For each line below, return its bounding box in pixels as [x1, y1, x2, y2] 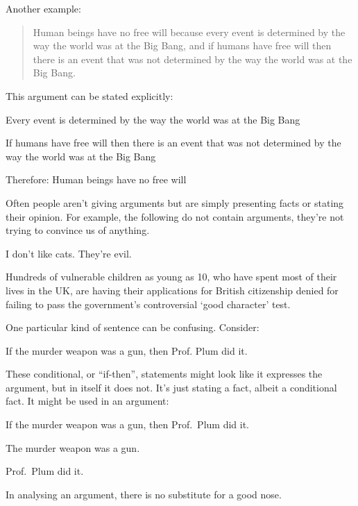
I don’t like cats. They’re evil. [6, 246, 132, 260]
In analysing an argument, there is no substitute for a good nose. [6, 487, 282, 501]
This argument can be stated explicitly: [6, 88, 173, 103]
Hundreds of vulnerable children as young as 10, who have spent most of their [6, 269, 337, 284]
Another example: [6, 1, 81, 15]
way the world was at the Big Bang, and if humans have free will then [33, 38, 332, 53]
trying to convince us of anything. [6, 223, 150, 237]
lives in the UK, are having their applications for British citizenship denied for [6, 282, 339, 297]
